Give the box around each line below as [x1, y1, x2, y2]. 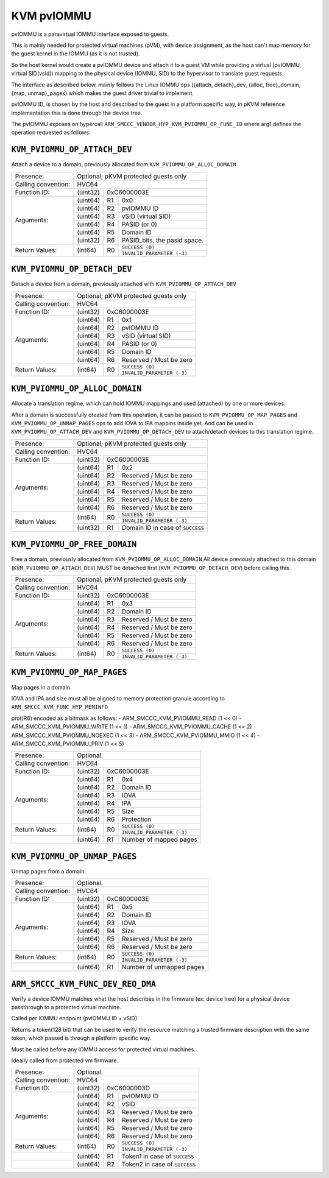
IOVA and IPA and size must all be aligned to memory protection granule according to [11, 694, 225, 702]
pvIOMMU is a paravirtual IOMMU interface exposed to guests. [11, 30, 169, 38]
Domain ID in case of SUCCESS [121, 523, 204, 532]
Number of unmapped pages [121, 963, 205, 972]
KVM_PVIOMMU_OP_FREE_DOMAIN [11, 540, 137, 549]
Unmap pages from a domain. [11, 867, 87, 875]
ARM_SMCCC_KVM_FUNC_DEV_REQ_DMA [11, 979, 157, 989]
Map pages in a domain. [11, 683, 72, 691]
